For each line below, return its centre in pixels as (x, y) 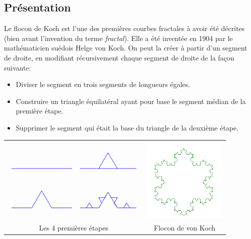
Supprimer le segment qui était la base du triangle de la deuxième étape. (127, 127)
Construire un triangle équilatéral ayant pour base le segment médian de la (131, 101)
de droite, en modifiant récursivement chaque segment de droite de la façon (119, 57)
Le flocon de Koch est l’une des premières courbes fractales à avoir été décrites (124, 28)
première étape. (39, 111)
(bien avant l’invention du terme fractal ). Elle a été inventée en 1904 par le (118, 38)
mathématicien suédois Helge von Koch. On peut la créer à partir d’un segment (126, 48)
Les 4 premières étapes (74, 227)
